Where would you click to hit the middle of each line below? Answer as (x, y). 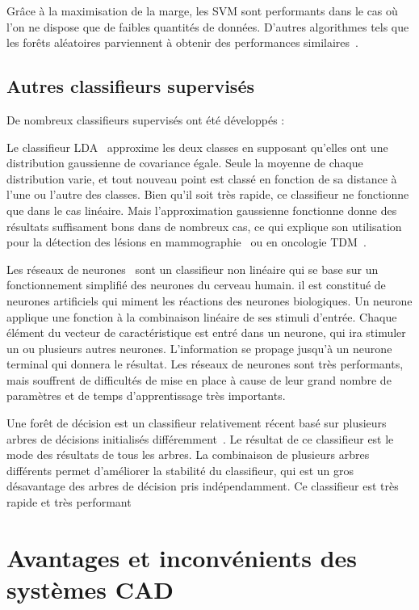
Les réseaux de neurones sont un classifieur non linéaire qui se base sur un (193, 269)
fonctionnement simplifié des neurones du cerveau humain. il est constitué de (196, 285)
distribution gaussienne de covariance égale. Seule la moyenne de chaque (185, 163)
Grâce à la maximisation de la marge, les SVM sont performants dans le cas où (202, 11)
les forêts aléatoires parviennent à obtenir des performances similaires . (182, 42)
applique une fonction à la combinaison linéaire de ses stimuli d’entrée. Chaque (202, 316)
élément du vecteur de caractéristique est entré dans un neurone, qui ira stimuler (206, 332)
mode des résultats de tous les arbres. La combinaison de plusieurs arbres (188, 454)
